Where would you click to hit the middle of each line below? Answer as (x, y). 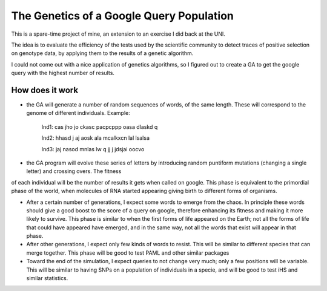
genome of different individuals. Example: (78, 113)
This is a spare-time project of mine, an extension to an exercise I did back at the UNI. (118, 34)
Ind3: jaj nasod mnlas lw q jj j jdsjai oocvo (93, 149)
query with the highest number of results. (63, 73)
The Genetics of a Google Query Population (123, 16)
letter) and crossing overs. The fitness (74, 171)
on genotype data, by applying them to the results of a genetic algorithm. (102, 53)
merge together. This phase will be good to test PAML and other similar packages (128, 253)
